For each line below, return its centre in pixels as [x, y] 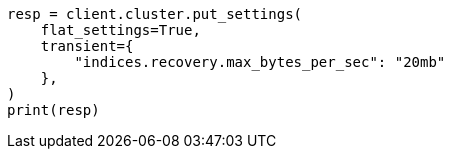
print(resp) [53, 110]
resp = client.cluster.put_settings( [155, 14]
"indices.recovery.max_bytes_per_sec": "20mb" [260, 62]
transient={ [87, 46]
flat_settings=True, [120, 30]
